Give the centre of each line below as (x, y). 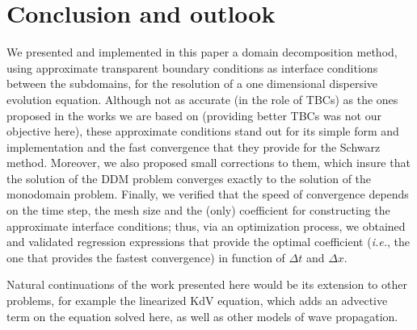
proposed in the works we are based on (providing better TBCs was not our (194, 115)
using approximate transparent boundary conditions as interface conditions (192, 67)
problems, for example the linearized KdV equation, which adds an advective (197, 301)
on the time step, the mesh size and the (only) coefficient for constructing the (198, 210)
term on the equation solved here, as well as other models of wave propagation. (202, 316)
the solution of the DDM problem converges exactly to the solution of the (189, 178)
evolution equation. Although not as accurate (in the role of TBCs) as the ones (202, 99)
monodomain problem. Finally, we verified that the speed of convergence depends (208, 194)
